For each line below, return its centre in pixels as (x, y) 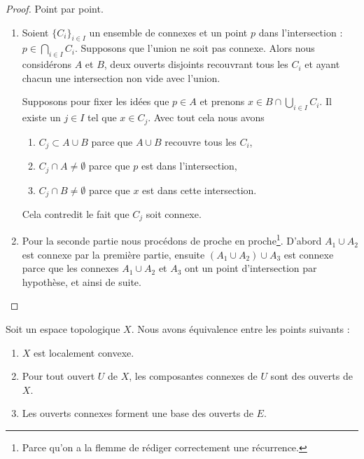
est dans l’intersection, (189, 166)
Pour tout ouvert (58, 376)
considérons (47, 64)
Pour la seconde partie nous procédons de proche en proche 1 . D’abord (172, 240)
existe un (41, 117)
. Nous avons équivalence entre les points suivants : (240, 329)
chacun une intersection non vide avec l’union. (121, 77)
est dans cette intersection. (199, 190)
